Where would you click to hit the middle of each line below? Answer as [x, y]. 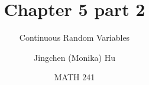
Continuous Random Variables [74, 37]
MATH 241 [74, 77]
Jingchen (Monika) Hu [74, 57]
